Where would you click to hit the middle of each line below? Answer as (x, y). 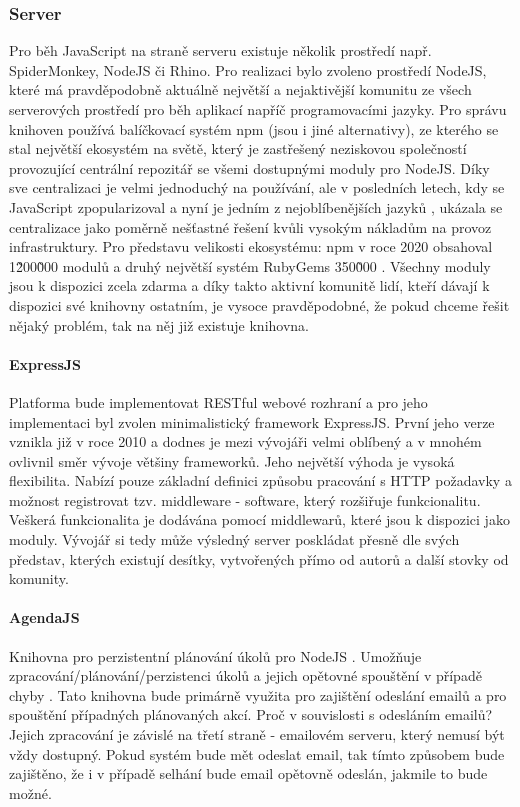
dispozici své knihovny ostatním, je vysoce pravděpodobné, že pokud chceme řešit (259, 304)
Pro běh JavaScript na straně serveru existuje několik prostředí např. (220, 50)
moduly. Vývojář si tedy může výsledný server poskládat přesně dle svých (234, 539)
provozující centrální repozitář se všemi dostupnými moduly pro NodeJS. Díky (249, 167)
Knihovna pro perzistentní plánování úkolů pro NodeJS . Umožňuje (215, 655)
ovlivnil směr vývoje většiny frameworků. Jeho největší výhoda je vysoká (232, 460)
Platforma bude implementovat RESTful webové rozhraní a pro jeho (218, 401)
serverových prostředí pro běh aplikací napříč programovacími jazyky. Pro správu (258, 109)
